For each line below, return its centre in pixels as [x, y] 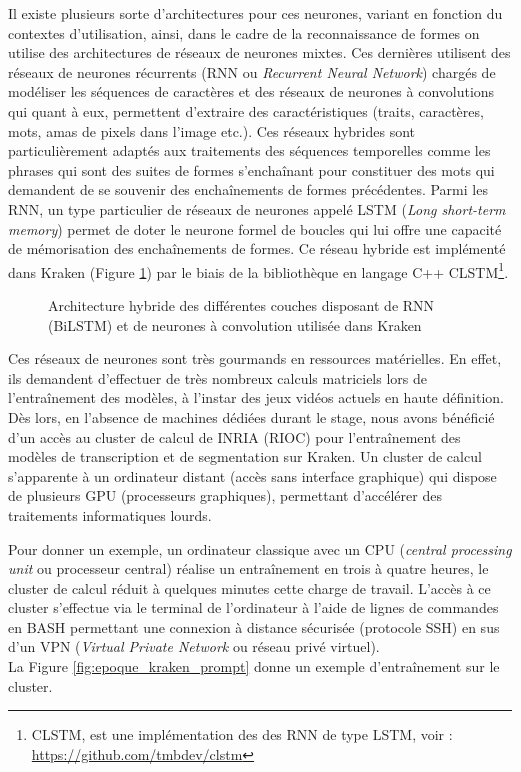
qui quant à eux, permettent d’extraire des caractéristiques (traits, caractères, [246, 110]
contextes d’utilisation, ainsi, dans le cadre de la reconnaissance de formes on [244, 32]
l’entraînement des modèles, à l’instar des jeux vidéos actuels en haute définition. [256, 397]
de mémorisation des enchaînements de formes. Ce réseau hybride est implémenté [257, 248]
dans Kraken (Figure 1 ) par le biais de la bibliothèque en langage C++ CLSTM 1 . [258, 270]
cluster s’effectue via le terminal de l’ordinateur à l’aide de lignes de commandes [253, 607]
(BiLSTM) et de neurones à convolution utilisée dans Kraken [235, 324]
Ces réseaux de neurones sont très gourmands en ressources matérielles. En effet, [255, 358]
